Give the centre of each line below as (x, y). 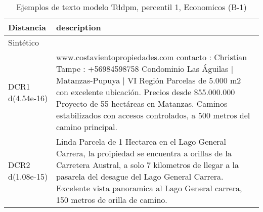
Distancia (27, 27)
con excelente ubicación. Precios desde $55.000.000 (146, 92)
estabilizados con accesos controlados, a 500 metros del (153, 115)
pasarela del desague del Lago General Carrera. (140, 176)
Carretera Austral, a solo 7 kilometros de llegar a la (147, 165)
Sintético (24, 42)
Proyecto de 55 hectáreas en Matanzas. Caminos (142, 103)
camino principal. (87, 127)
